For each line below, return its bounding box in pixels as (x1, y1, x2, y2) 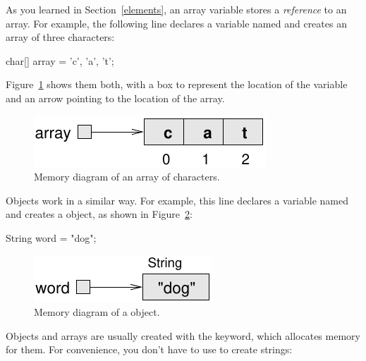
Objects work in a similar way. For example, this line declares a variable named (6, 192, 349, 207)
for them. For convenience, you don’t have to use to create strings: (6, 342, 293, 357)
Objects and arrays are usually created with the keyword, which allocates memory (6, 328, 360, 343)
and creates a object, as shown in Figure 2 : (6, 207, 193, 221)
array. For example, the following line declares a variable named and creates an (6, 16, 347, 30)
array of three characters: (6, 30, 115, 44)
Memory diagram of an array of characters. (34, 169, 220, 184)
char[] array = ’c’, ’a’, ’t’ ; (6, 53, 114, 68)
